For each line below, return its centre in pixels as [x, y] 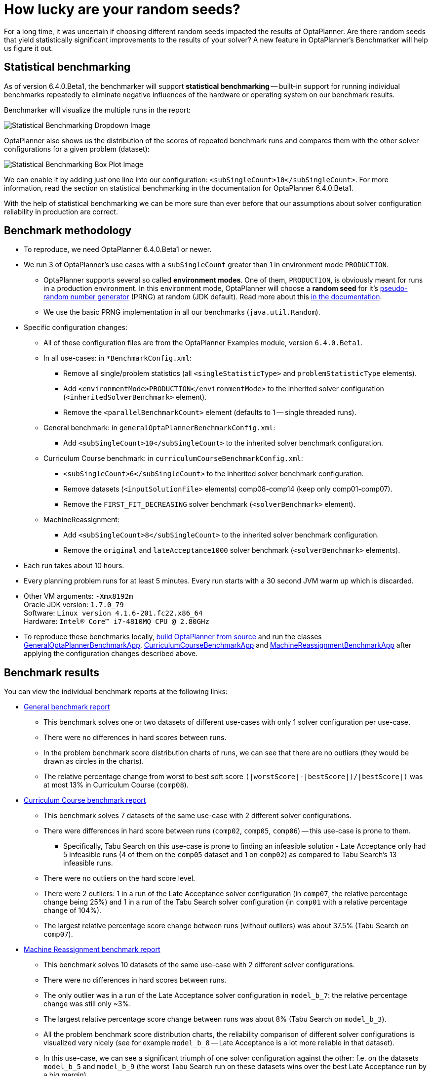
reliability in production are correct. [61, 211]
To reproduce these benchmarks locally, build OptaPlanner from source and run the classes [173, 637]
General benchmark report [67, 707]
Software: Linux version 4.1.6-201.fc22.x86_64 [113, 613]
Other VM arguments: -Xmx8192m [79, 596]
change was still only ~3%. [87, 1004]
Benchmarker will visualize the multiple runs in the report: [98, 110]
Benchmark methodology [68, 231]
